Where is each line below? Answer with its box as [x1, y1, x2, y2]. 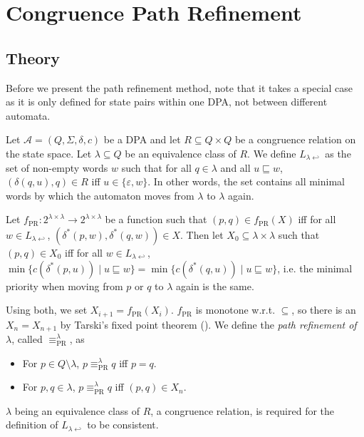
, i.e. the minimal [277, 260, 353, 275]
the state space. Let [6, 145, 92, 160]
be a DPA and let [103, 132, 181, 147]
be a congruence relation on [234, 132, 356, 147]
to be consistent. [87, 417, 159, 432]
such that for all [121, 160, 192, 175]
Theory [6, 46, 61, 68]
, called [11, 331, 43, 346]
